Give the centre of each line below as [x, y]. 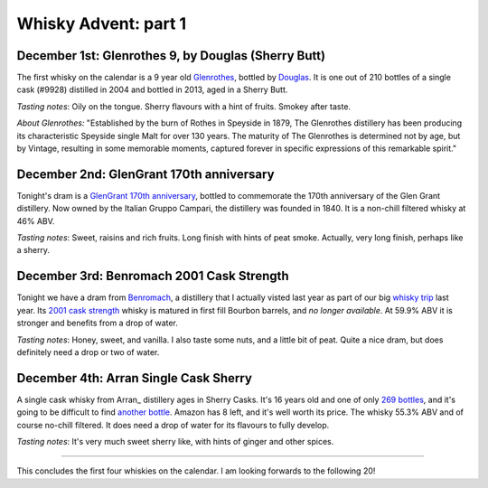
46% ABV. [36, 221]
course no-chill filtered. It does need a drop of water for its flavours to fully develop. [173, 425]
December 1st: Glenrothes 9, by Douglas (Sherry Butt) [171, 56]
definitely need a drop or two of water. [88, 352]
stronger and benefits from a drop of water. [97, 323]
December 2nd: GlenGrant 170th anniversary [145, 174]
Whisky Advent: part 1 [102, 23]
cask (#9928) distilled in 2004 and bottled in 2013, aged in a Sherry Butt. [152, 89]
